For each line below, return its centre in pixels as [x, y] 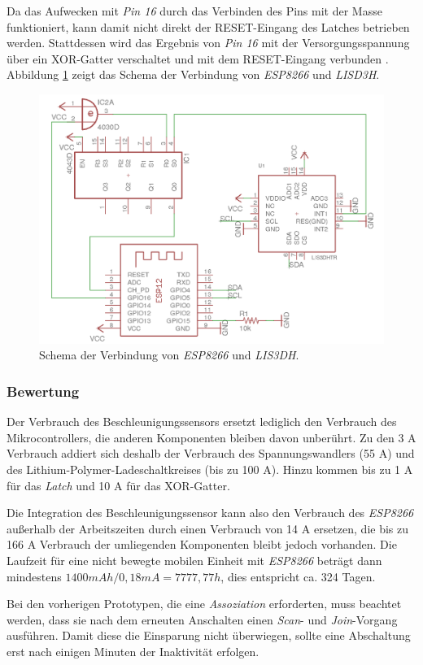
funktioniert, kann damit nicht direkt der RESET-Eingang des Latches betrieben [208, 26]
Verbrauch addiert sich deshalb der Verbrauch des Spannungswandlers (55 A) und [211, 453]
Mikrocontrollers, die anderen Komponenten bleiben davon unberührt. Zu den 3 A [211, 437]
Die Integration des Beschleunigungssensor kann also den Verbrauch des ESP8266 [210, 513]
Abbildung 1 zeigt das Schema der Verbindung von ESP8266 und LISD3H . [193, 74]
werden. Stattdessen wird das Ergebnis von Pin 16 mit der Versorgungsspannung [208, 43]
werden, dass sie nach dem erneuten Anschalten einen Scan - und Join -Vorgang [202, 619]
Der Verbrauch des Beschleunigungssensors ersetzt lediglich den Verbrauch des [202, 422]
